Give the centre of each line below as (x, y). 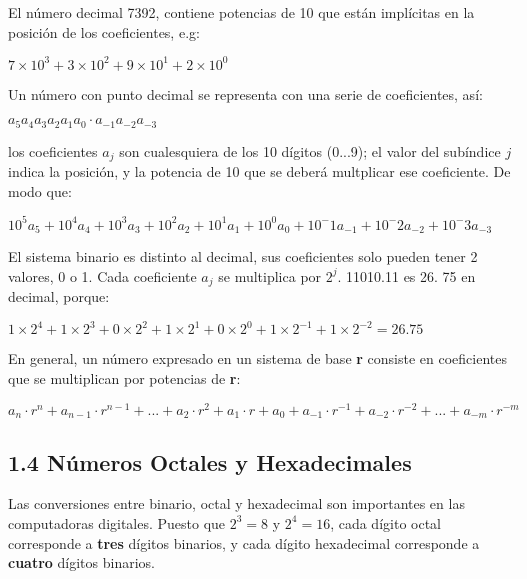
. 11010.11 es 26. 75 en (406, 275)
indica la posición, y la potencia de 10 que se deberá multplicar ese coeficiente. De (259, 171)
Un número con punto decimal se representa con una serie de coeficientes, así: (245, 93)
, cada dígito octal (385, 522)
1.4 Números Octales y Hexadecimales (210, 461)
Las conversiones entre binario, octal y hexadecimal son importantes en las (236, 503)
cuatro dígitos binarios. (81, 562)
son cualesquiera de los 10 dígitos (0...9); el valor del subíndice (310, 150)
